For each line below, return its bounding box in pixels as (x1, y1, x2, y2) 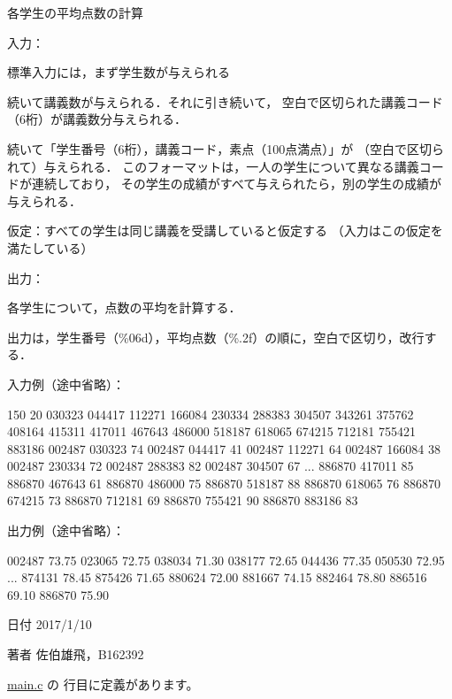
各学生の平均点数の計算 (7, 4, 143, 21)
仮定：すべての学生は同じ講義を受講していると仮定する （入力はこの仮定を (7, 221, 443, 240)
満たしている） (7, 238, 94, 257)
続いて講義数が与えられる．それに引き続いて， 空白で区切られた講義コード (7, 92, 443, 111)
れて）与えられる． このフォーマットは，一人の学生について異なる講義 (7, 157, 419, 175)
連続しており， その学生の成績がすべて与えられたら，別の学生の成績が (31, 174, 441, 193)
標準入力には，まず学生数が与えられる (7, 63, 230, 81)
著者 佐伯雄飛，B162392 (7, 645, 144, 664)
